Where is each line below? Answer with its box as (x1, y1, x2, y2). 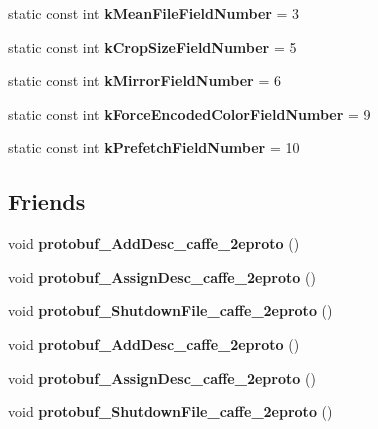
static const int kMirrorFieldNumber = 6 (8, 70, 281, 91)
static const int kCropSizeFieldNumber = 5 (8, 36, 297, 57)
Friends (8, 186, 86, 217)
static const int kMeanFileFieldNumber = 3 (8, 3, 300, 23)
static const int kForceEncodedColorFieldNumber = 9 (8, 103, 371, 124)
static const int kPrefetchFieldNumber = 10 (8, 137, 300, 158)
